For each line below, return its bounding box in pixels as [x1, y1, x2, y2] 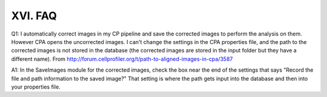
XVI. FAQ [11, 9, 57, 22]
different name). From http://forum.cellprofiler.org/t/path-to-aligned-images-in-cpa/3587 [11, 55, 233, 63]
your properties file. [11, 83, 61, 90]
